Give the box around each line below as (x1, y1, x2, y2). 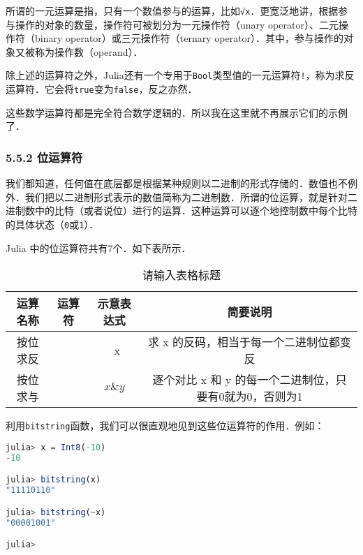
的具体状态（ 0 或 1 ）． (6, 216, 99, 231)
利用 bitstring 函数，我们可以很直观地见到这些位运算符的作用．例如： (6, 418, 325, 433)
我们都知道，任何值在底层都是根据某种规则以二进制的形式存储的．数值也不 (6, 176, 348, 191)
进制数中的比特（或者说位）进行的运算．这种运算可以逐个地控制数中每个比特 (6, 203, 357, 218)
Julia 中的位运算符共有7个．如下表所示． (6, 240, 191, 255)
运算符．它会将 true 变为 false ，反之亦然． (6, 82, 198, 96)
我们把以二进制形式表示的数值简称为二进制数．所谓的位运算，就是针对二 (24, 189, 357, 204)
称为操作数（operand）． (34, 44, 143, 59)
